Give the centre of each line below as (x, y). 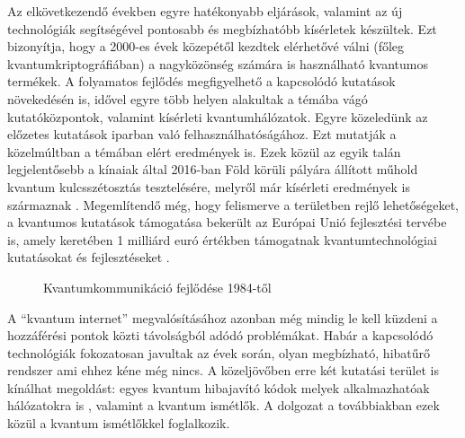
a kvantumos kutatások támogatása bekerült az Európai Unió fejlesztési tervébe (227, 222)
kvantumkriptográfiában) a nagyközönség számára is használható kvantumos (218, 63)
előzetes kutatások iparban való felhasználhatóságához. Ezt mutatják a (202, 134)
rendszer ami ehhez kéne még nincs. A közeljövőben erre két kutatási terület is (223, 370)
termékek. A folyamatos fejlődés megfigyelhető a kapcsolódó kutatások (201, 81)
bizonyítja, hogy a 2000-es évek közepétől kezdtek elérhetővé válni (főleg (206, 46)
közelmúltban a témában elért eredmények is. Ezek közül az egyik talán (204, 151)
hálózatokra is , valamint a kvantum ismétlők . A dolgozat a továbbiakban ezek (224, 405)
